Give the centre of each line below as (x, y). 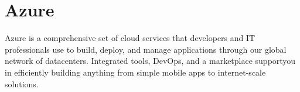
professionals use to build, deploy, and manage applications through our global (146, 49)
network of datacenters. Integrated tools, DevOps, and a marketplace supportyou (150, 61)
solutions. (22, 84)
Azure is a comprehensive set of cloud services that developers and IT (130, 38)
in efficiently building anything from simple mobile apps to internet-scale (135, 72)
